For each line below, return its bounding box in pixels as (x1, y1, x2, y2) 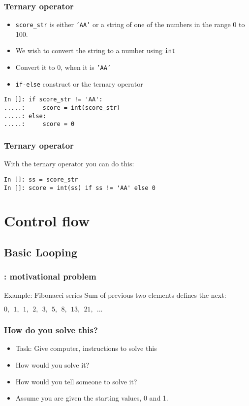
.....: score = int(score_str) (4, 104, 121, 112)
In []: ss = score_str (4, 176, 78, 183)
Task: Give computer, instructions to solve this (15, 343, 157, 353)
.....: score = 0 (4, 121, 75, 128)
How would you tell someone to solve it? (15, 376, 137, 386)
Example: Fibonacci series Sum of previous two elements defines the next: (4, 289, 226, 300)
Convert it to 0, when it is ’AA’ (15, 62, 111, 72)
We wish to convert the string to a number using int (15, 45, 176, 56)
